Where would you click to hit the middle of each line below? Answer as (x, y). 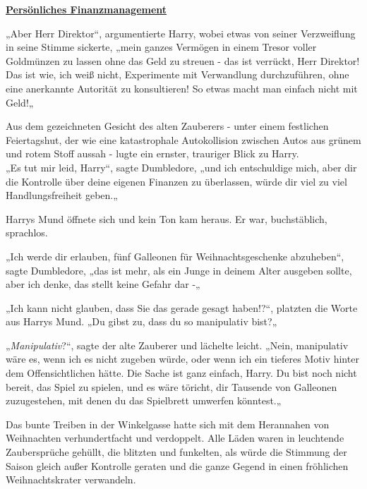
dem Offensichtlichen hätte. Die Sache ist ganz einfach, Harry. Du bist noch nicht (181, 373)
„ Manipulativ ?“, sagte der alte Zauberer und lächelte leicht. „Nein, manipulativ (177, 345)
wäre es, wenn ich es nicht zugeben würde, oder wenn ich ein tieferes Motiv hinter (182, 359)
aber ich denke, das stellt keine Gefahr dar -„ (103, 284)
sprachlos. (27, 233)
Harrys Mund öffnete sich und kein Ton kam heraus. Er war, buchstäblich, (167, 218)
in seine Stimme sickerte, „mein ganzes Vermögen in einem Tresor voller (161, 47)
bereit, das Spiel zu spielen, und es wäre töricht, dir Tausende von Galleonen (172, 386)
